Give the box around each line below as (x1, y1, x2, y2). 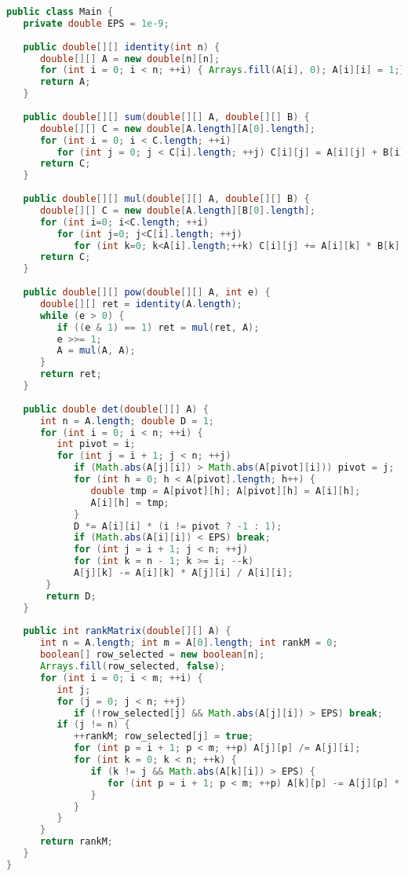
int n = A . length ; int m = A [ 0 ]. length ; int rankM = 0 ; (39, 637, 338, 649)
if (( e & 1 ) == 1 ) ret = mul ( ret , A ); (56, 321, 260, 333)
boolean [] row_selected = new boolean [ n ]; (39, 649, 265, 661)
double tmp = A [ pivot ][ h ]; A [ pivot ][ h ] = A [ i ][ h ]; (90, 485, 361, 497)
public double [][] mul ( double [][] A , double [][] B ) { (23, 193, 310, 204)
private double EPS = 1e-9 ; (23, 17, 169, 29)
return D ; (46, 590, 97, 602)
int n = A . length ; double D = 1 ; (39, 415, 215, 427)
